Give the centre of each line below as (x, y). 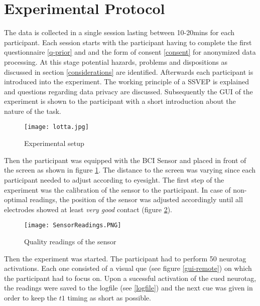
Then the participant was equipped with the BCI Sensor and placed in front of (125, 160)
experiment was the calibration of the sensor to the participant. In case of (117, 189)
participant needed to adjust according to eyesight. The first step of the (114, 179)
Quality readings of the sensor (70, 241)
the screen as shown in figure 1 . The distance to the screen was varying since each (130, 170)
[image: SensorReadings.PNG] (73, 225)
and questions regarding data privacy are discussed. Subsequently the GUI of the (128, 91)
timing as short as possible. (109, 297)
